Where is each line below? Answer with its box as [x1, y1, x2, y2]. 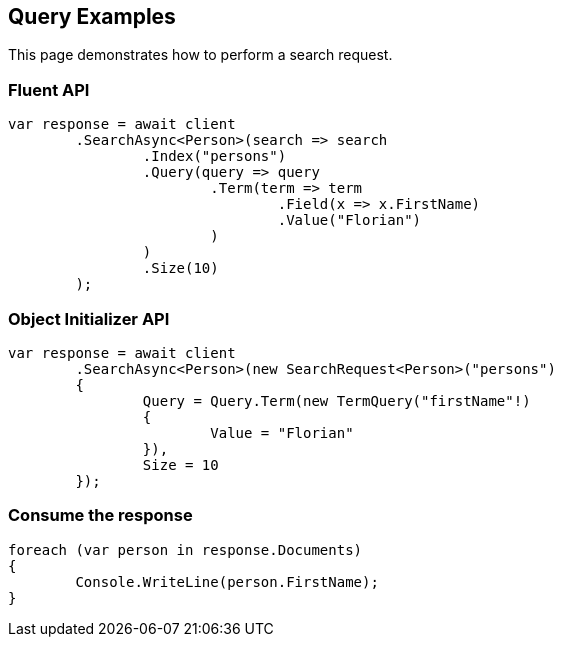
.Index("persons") [142, 148, 287, 165]
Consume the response [8, 505, 193, 526]
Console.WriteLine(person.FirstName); [75, 573, 379, 590]
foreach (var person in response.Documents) [8, 541, 363, 558]
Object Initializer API [8, 308, 170, 329]
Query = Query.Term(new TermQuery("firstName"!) [142, 392, 531, 409]
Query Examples [8, 4, 176, 29]
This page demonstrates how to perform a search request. [8, 46, 393, 64]
